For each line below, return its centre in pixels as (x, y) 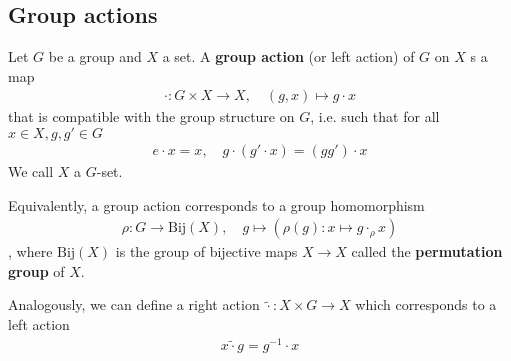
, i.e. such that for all (375, 116)
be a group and (95, 56)
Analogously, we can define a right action (134, 304)
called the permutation (427, 251)
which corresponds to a (426, 304)
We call (31, 171)
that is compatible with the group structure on (151, 116)
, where (30, 251)
